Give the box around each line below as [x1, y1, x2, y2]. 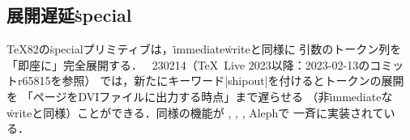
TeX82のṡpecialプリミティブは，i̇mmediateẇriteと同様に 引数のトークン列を [6, 40, 402, 57]
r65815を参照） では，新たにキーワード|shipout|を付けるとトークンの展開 [17, 72, 404, 89]
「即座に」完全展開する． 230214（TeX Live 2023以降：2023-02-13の [6, 56, 370, 73]
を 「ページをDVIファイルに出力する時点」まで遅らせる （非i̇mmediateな [6, 87, 393, 104]
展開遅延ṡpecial [6, 2, 132, 28]
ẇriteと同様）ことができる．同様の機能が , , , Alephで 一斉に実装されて [6, 104, 384, 121]
